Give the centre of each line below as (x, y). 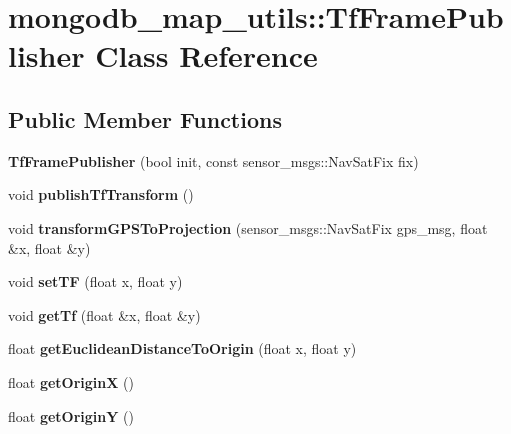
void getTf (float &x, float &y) (104, 314)
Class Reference (206, 55)
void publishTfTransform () (101, 194)
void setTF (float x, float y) (95, 281)
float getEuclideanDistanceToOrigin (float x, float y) (182, 348)
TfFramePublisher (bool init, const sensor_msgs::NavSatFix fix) (213, 160)
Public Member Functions (145, 118)
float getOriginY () (71, 415)
